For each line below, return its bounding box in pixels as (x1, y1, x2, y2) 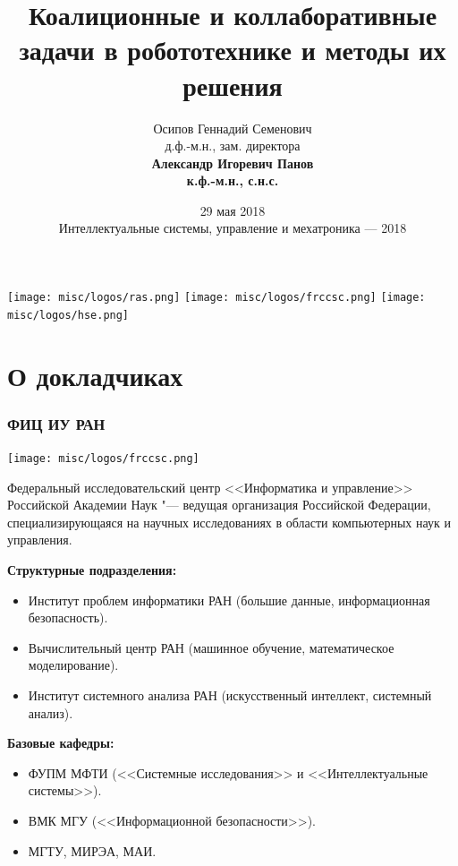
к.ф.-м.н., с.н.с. (186, 171, 279, 190)
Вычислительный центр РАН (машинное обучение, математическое (28, 638, 394, 656)
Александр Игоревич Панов (151, 153, 314, 172)
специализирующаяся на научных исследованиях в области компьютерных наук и (7, 512, 451, 531)
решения (182, 66, 283, 103)
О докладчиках (7, 356, 183, 393)
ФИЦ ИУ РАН (7, 412, 106, 434)
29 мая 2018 (199, 201, 266, 219)
